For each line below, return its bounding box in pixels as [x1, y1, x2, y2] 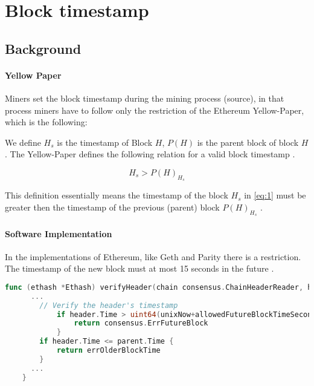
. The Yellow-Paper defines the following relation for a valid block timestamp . [5, 148, 295, 160]
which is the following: [5, 116, 88, 128]
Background [5, 39, 82, 57]
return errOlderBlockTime [56, 346, 161, 355]
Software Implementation [5, 227, 112, 240]
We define [5, 136, 41, 148]
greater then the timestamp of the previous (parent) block [5, 200, 220, 213]
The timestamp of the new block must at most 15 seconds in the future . [5, 262, 274, 275]
